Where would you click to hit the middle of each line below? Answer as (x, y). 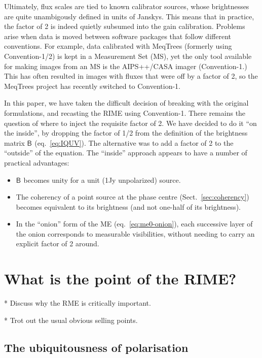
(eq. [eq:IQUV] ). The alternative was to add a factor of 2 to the (134, 142)
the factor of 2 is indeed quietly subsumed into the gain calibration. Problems (125, 26)
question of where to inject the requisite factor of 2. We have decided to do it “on (130, 123)
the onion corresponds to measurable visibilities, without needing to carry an (135, 233)
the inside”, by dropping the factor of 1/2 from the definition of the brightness (126, 133)
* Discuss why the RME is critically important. (78, 303)
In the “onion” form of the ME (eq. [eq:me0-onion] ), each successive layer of (134, 224)
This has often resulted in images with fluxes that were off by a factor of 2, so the (131, 76)
